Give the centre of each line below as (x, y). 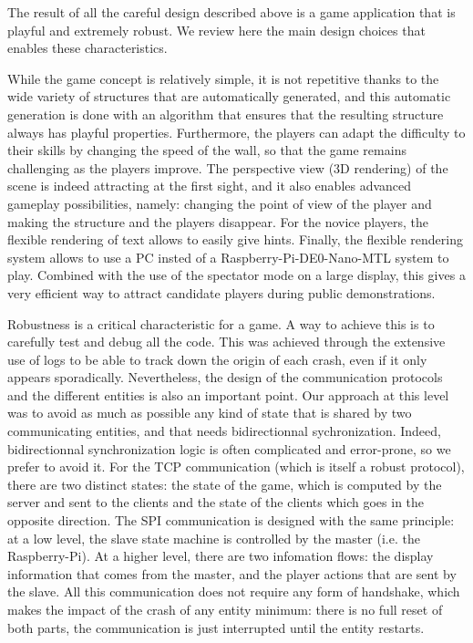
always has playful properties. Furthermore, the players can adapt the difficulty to (236, 132)
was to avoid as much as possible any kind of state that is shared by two (210, 413)
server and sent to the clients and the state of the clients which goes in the (216, 502)
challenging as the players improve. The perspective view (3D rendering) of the (228, 167)
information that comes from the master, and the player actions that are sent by (232, 573)
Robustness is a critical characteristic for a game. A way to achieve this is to (221, 323)
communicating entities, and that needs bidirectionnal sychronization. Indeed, (224, 431)
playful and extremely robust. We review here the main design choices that (216, 30)
